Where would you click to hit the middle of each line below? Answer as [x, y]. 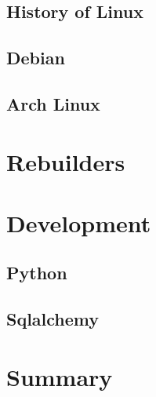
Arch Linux [53, 103]
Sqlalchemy [53, 319]
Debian [36, 58]
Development [79, 222]
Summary [60, 376]
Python [37, 273]
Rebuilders [66, 161]
